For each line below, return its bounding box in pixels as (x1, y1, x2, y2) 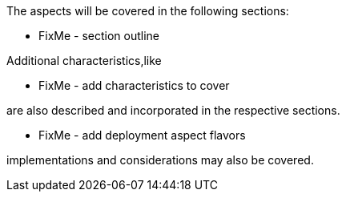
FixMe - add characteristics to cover (38, 79, 230, 92)
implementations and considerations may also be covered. (6, 153, 314, 167)
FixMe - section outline (38, 29, 160, 42)
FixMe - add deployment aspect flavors (38, 128, 246, 142)
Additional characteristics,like (6, 54, 162, 67)
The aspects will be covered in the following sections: (6, 4, 289, 18)
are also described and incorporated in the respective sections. (6, 103, 340, 117)
